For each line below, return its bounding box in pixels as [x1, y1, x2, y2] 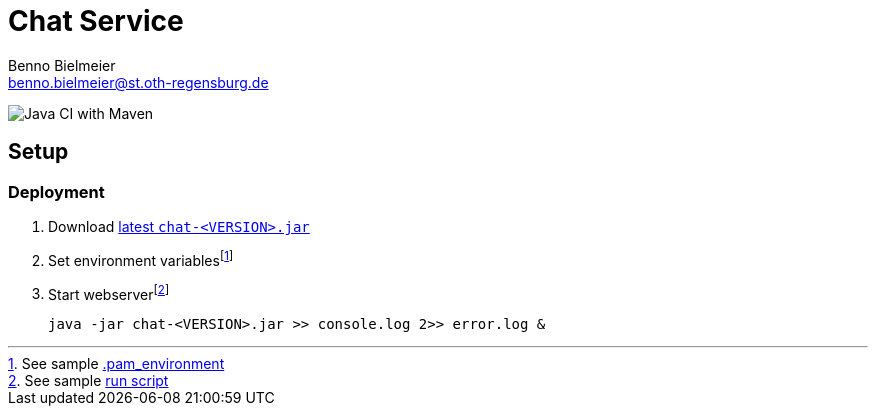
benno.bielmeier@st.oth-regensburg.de [8, 73, 269, 91]
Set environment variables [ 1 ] [48, 248, 234, 269]
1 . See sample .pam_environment [8, 355, 225, 373]
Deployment [8, 181, 105, 202]
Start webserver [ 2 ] [48, 282, 170, 303]
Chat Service [8, 4, 184, 38]
